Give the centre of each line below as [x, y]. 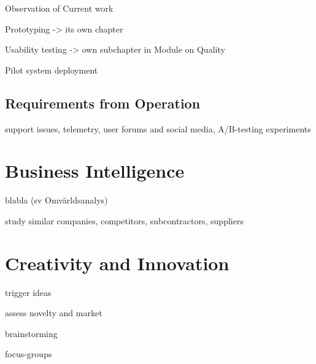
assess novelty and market [54, 313]
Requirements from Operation [103, 103]
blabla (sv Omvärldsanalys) [56, 200]
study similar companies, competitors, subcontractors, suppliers [124, 220]
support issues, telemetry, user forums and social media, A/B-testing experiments [158, 128]
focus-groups [29, 354]
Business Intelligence [95, 171]
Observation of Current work [59, 8]
